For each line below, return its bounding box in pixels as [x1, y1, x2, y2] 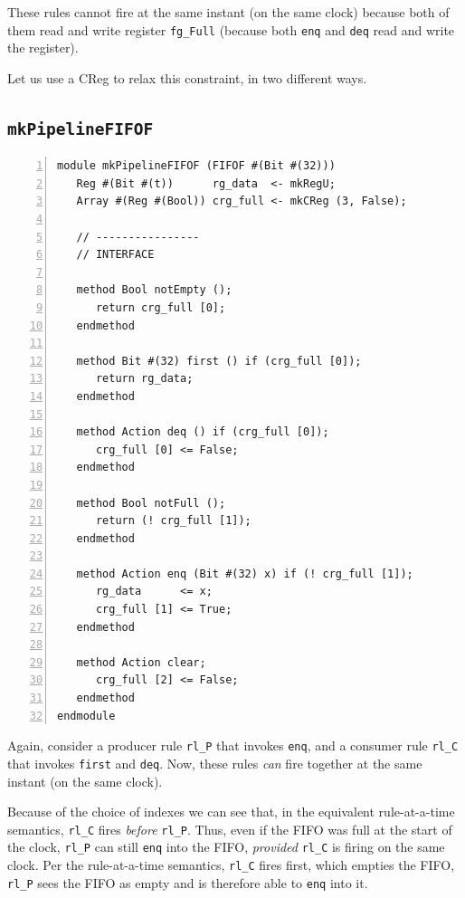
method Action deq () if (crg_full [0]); [76, 425, 329, 439]
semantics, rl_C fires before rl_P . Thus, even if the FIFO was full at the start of [7, 819, 452, 838]
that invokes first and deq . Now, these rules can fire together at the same [7, 753, 422, 772]
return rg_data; [95, 372, 194, 386]
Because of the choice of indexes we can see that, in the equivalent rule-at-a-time [7, 802, 455, 821]
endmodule [57, 709, 116, 722]
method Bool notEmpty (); [76, 283, 232, 297]
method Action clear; [76, 655, 206, 669]
